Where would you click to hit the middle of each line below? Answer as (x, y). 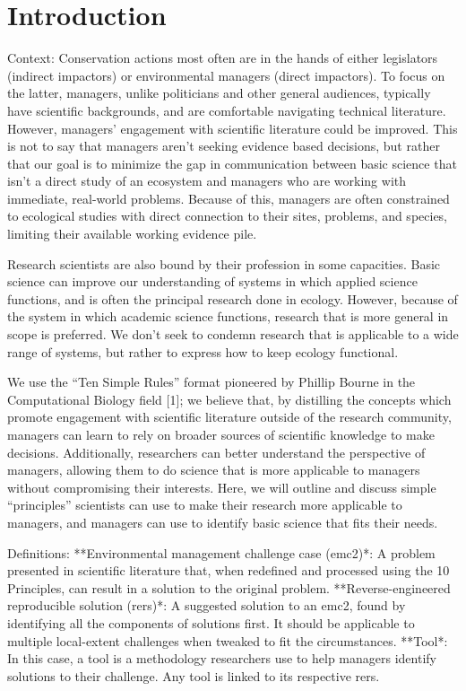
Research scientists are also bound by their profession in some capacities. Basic (224, 263)
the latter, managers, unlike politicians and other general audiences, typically (219, 93)
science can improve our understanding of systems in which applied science (212, 281)
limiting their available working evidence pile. (132, 234)
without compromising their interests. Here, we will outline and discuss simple (222, 487)
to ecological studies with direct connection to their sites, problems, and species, (228, 216)
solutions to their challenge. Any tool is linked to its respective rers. (194, 675)
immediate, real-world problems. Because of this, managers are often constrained (229, 198)
